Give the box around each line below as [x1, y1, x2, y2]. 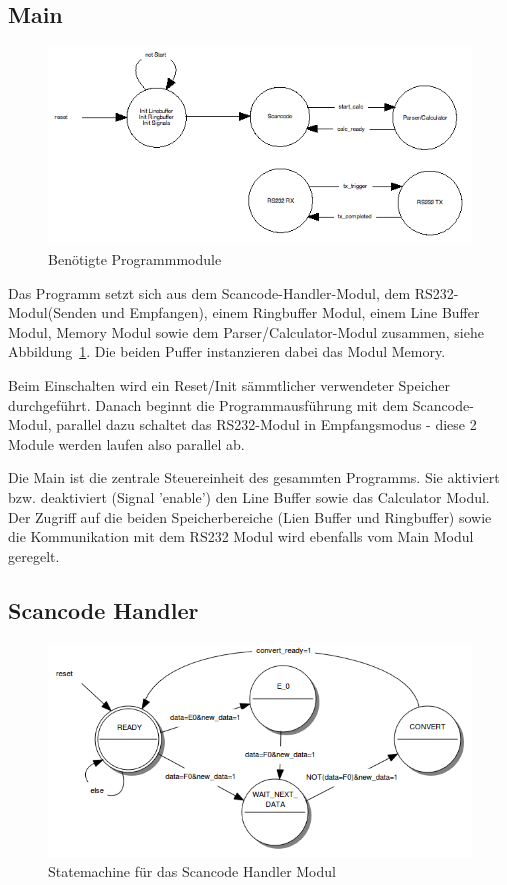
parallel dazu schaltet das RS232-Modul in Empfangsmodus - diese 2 [56, 414, 477, 435]
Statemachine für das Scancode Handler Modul [48, 861, 336, 882]
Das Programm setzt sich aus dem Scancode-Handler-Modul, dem [8, 282, 411, 303]
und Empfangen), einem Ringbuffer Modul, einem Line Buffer [101, 302, 480, 323]
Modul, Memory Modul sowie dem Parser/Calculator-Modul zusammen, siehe [8, 321, 484, 342]
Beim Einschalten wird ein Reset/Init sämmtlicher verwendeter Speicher [8, 375, 450, 396]
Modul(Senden [8, 302, 97, 323]
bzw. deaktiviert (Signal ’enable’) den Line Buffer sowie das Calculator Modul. [8, 486, 490, 507]
